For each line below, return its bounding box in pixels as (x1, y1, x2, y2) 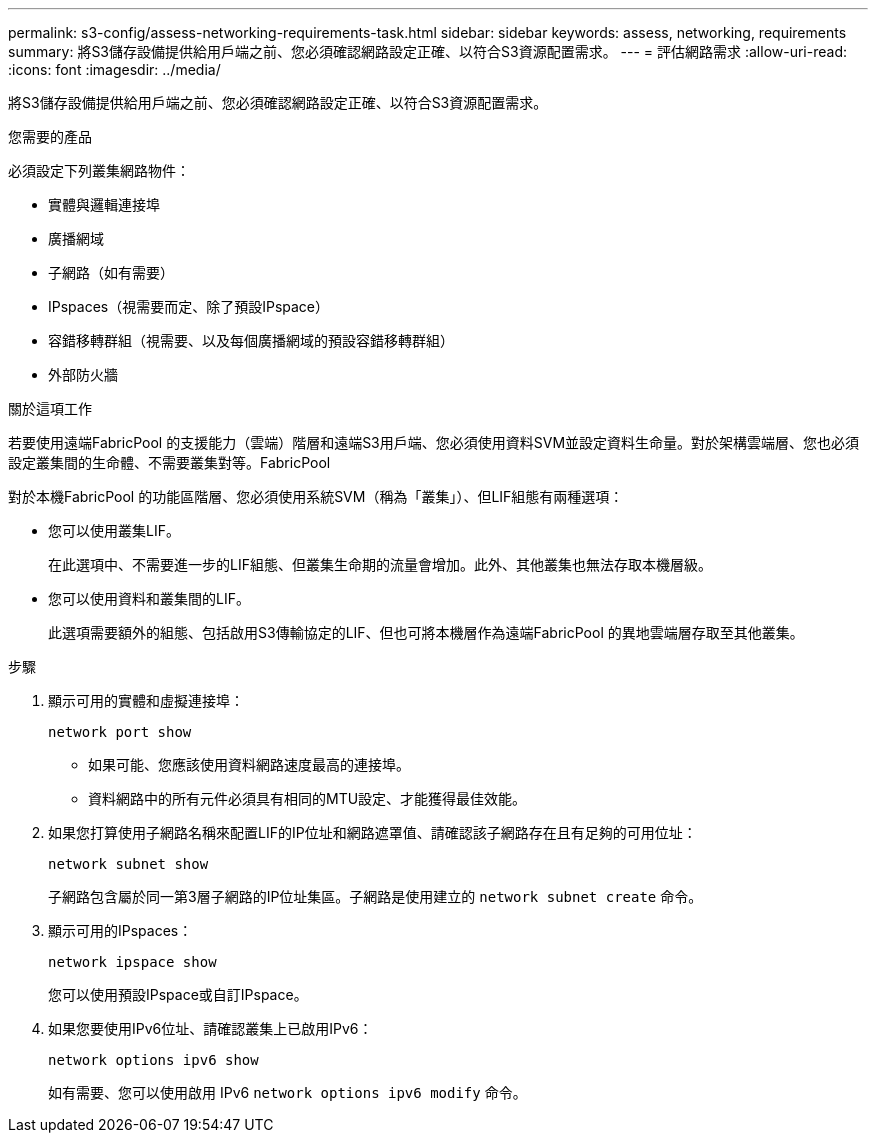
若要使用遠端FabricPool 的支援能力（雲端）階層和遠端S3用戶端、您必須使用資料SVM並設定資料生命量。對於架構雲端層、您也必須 (8, 434, 860, 451)
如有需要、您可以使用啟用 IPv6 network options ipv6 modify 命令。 (48, 1084, 527, 1101)
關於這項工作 (8, 400, 92, 417)
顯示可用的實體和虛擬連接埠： (48, 692, 244, 709)
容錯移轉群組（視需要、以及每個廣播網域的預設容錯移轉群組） (48, 332, 454, 349)
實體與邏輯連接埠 (48, 196, 160, 213)
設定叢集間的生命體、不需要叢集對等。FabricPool (8, 454, 331, 471)
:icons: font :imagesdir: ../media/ (8, 61, 221, 78)
